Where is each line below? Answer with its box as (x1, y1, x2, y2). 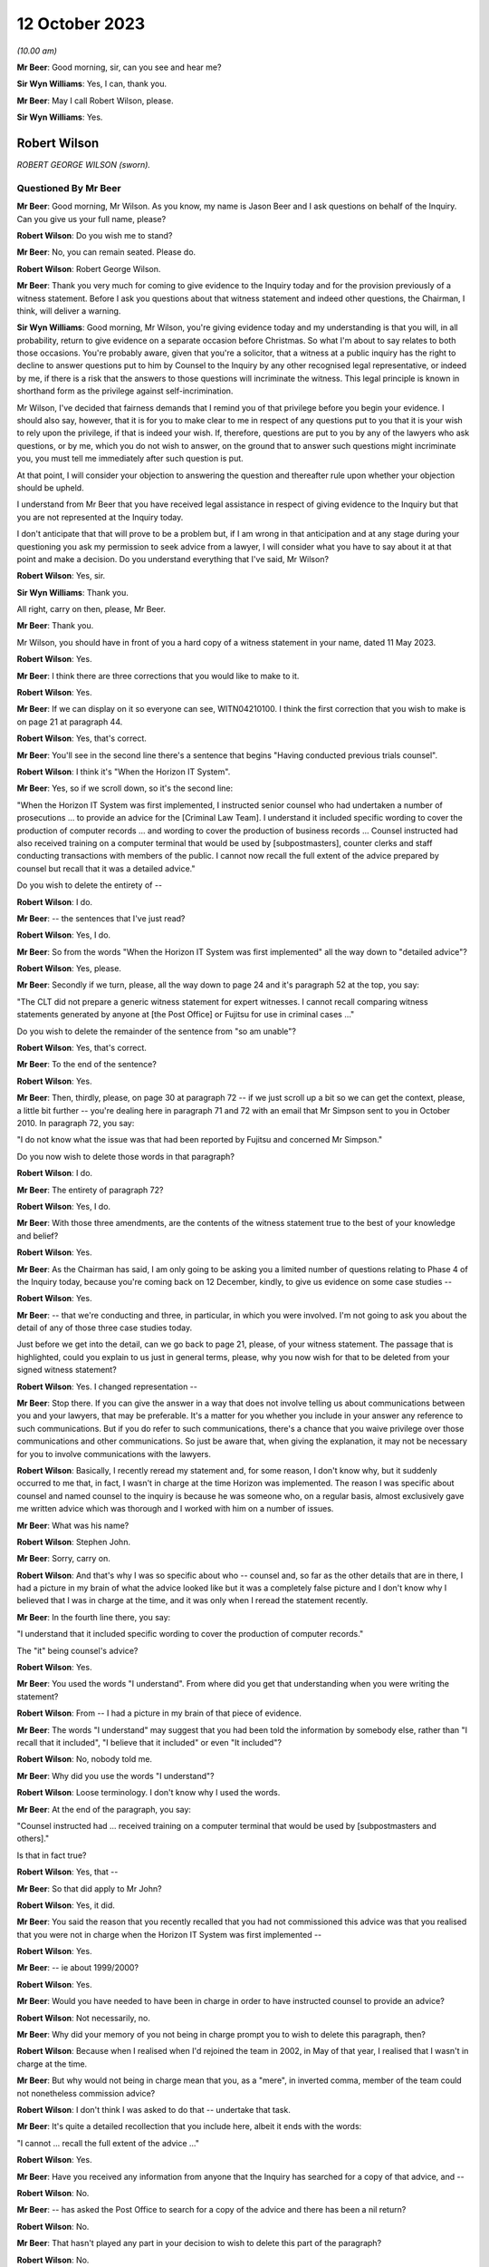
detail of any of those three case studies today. (16, 1322, 193, 1333)
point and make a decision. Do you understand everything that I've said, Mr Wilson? (16, 553, 330, 564)
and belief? (16, 1230, 59, 1241)
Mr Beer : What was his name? (16, 1520, 129, 1531)
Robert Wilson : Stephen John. (16, 1536, 131, 1547)
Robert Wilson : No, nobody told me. (16, 1754, 153, 1765)
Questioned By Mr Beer (16, 181, 121, 194)
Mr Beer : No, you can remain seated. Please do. (16, 247, 197, 258)
